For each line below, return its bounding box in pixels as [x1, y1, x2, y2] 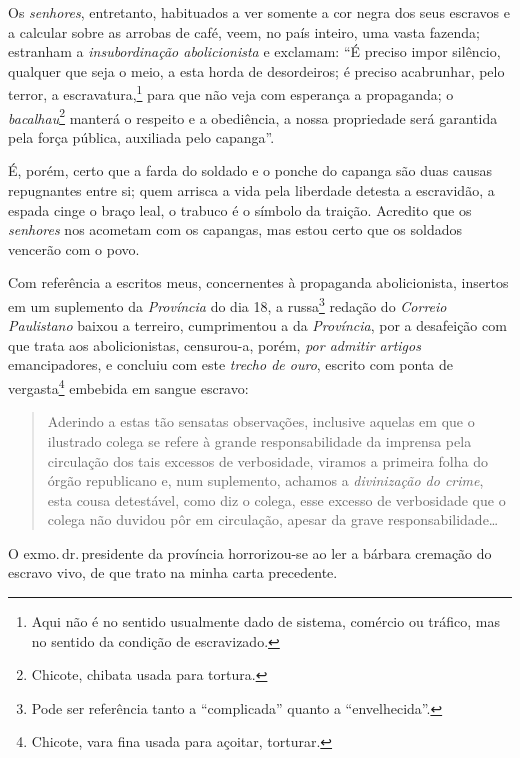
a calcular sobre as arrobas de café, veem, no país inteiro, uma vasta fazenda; [8, 21, 480, 42]
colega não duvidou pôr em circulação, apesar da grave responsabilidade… [47, 509, 499, 530]
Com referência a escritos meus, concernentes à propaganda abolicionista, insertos [8, 272, 509, 293]
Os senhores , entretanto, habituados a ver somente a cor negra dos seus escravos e [8, 2, 510, 22]
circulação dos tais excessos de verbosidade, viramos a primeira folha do [47, 450, 488, 471]
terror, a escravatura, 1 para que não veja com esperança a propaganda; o [8, 81, 454, 105]
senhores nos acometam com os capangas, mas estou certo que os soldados [8, 219, 462, 240]
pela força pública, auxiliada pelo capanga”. [8, 126, 275, 147]
